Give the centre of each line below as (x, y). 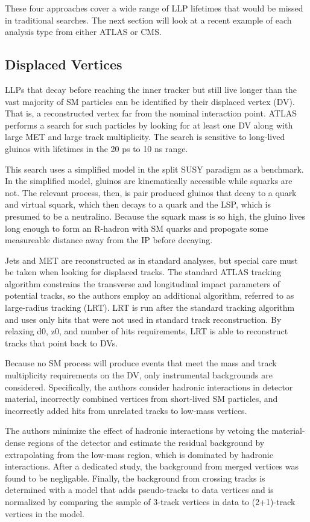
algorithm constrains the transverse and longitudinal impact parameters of (143, 283)
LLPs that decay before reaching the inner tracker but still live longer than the (151, 89)
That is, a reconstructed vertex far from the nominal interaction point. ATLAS (151, 113)
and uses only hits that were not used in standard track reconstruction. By (143, 319)
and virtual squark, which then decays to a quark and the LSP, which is (138, 204)
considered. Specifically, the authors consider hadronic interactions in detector (149, 387)
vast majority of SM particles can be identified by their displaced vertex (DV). (150, 101)
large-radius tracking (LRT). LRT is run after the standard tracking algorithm (150, 307)
